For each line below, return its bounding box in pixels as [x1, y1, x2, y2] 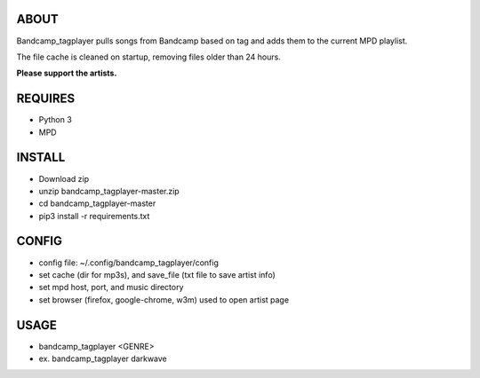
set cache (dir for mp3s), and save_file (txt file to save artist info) [38, 269, 276, 280]
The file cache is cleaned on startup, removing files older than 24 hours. [16, 51, 282, 62]
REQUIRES [16, 91, 76, 106]
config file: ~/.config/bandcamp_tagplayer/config [38, 257, 220, 268]
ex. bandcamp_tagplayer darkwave [38, 353, 168, 364]
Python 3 [38, 114, 73, 125]
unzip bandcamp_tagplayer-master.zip [38, 185, 180, 196]
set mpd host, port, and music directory [38, 282, 184, 293]
